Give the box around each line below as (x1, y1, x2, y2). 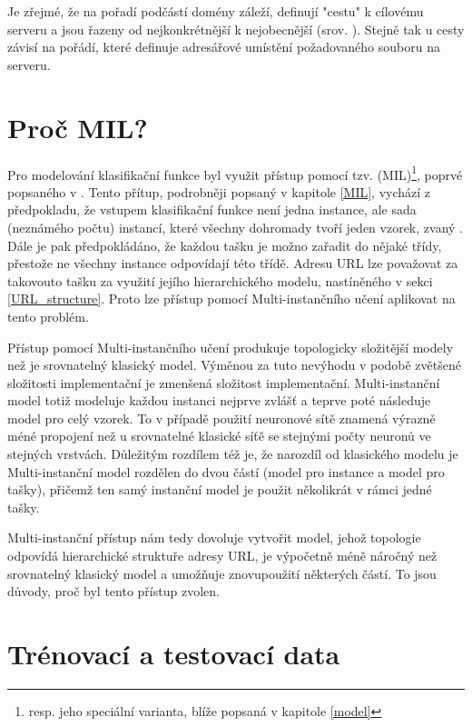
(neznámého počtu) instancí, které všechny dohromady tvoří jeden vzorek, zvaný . (7, 217, 463, 236)
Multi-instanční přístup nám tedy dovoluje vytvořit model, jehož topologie (7, 528, 421, 547)
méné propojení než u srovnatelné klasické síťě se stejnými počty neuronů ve (7, 426, 431, 445)
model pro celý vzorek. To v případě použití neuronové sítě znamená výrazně (7, 408, 436, 427)
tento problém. (7, 306, 89, 325)
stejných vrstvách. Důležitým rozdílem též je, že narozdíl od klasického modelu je (7, 444, 458, 463)
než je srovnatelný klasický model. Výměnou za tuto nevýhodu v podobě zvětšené (7, 355, 461, 374)
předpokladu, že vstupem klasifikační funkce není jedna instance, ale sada (7, 200, 417, 219)
